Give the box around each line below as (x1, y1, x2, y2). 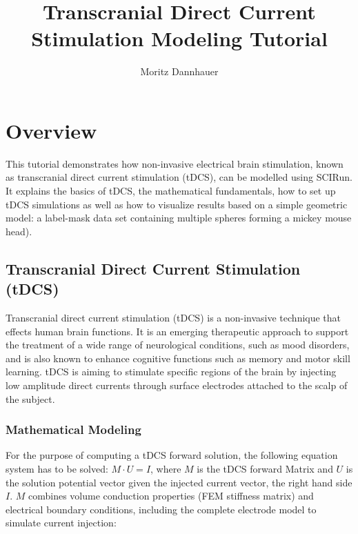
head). (6, 224, 32, 238)
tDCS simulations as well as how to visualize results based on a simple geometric (6, 197, 348, 211)
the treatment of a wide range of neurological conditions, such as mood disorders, (6, 337, 350, 352)
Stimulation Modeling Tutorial (31, 24, 328, 52)
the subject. (6, 391, 55, 406)
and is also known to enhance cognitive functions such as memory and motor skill (6, 350, 350, 365)
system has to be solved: (6, 461, 108, 475)
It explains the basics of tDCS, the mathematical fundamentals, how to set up (6, 184, 336, 198)
